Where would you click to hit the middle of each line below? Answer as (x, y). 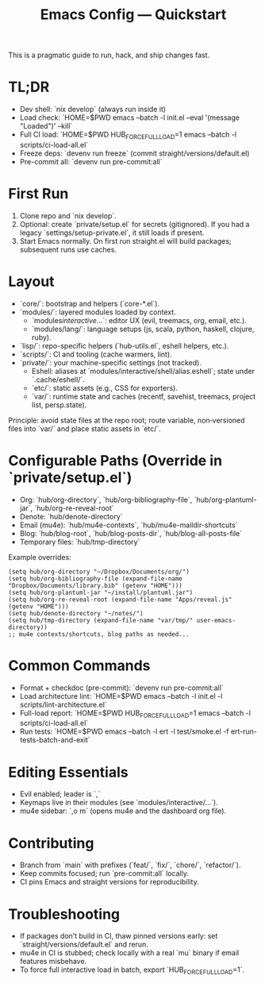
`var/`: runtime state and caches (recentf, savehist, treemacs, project (144, 396)
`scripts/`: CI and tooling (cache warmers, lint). (96, 354)
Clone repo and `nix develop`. (68, 215)
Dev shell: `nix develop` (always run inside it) (93, 110)
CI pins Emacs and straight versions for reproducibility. (109, 882)
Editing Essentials (68, 772)
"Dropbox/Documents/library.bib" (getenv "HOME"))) (95, 585)
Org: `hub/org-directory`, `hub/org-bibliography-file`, (106, 499)
